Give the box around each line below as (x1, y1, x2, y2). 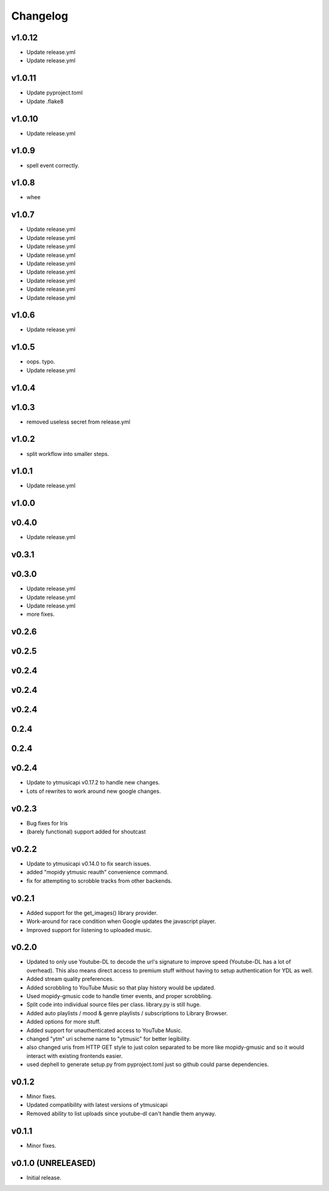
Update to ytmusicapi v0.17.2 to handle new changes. (26, 779, 160, 786)
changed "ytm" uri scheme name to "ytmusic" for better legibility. (26, 1035, 191, 1042)
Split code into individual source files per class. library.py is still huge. (26, 1001, 201, 1008)
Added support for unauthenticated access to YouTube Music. (26, 1026, 183, 1034)
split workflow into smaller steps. (26, 450, 110, 457)
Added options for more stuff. (26, 1018, 101, 1026)
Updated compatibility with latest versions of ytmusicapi (26, 1101, 168, 1109)
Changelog (11, 9, 68, 23)
